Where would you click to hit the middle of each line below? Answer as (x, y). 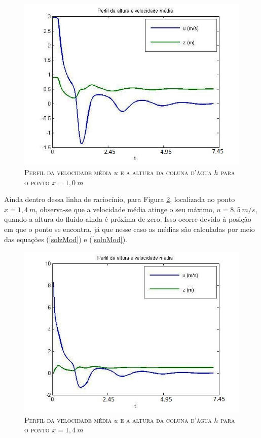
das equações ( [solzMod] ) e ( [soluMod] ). (66, 239)
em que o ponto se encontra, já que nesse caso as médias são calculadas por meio (129, 229)
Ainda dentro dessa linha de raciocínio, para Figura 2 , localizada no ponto (120, 199)
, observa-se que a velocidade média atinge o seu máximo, (125, 209)
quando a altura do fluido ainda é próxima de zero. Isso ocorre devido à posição (128, 219)
